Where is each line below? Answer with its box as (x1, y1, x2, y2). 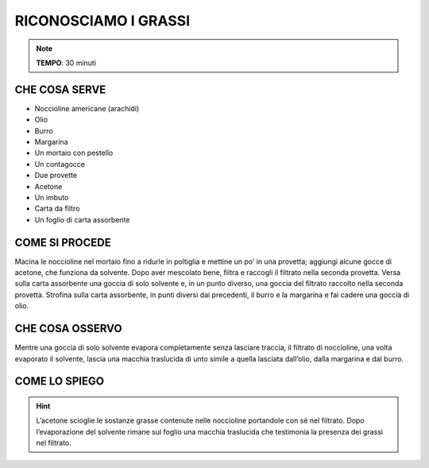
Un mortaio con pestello (34, 148, 114, 158)
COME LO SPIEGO (14, 374, 105, 389)
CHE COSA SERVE (14, 83, 106, 96)
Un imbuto (34, 192, 69, 202)
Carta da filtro (34, 203, 80, 214)
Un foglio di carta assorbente (34, 215, 130, 224)
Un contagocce (34, 159, 85, 168)
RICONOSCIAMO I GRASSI (14, 12, 191, 29)
